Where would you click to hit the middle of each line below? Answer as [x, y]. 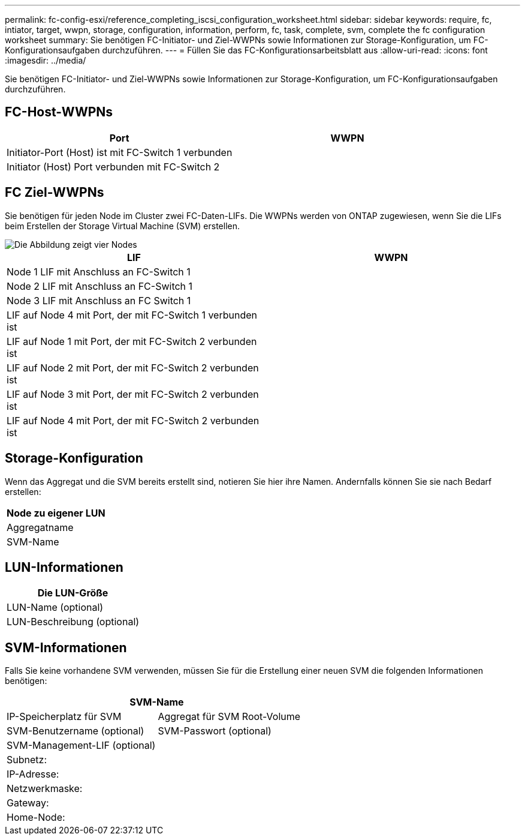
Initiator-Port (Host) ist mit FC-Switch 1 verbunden [120, 152]
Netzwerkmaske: [45, 789]
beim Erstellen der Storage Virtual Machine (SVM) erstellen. [122, 226]
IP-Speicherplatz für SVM [64, 717]
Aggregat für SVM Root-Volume [229, 717]
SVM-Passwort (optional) [215, 731]
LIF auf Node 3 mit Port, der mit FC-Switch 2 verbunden [133, 394]
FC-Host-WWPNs [59, 112]
